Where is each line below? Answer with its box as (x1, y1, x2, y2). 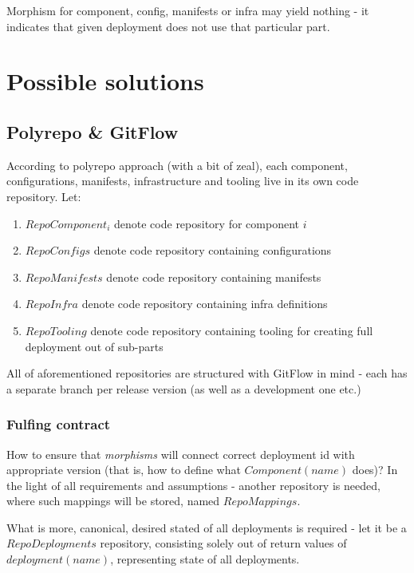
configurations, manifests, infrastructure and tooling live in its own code (6, 172, 359, 189)
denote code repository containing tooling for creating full (90, 322, 373, 338)
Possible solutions (6, 65, 204, 97)
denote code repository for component (114, 215, 299, 231)
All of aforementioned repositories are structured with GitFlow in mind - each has (6, 365, 408, 381)
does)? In (352, 461, 398, 478)
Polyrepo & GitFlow (6, 119, 179, 144)
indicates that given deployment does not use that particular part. (6, 18, 330, 34)
